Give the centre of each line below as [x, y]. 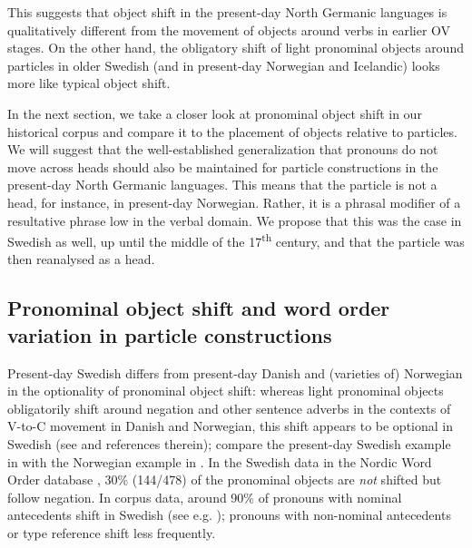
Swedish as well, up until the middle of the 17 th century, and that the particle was [236, 240]
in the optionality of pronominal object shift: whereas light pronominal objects [226, 391]
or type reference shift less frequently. [112, 532]
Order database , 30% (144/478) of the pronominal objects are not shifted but [225, 479]
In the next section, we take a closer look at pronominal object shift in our [215, 113]
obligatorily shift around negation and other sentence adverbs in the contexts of [229, 408]
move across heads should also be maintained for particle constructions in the [223, 166]
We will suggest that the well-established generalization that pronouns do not [223, 149]
